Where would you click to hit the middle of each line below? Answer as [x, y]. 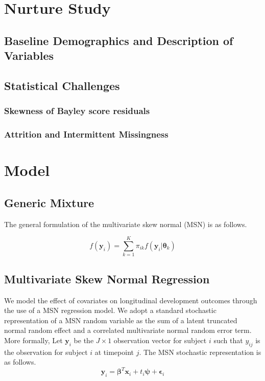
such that [228, 340]
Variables [29, 55]
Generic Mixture [49, 202]
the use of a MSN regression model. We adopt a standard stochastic [110, 310]
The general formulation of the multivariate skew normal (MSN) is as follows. [126, 224]
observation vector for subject [160, 340]
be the [84, 340]
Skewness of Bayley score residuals [77, 111]
